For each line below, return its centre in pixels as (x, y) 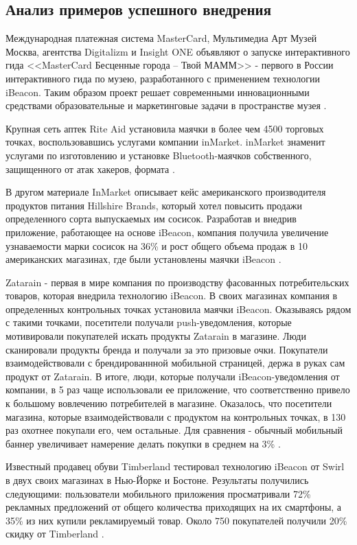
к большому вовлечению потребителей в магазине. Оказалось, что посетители (169, 403)
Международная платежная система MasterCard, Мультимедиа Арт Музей (161, 38)
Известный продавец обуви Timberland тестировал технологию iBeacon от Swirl (175, 466)
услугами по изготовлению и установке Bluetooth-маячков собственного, (159, 155)
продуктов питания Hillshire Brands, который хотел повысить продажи (154, 205)
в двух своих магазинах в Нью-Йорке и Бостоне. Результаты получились (157, 480)
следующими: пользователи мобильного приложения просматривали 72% (158, 493)
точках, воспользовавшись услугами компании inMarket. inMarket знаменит (165, 142)
